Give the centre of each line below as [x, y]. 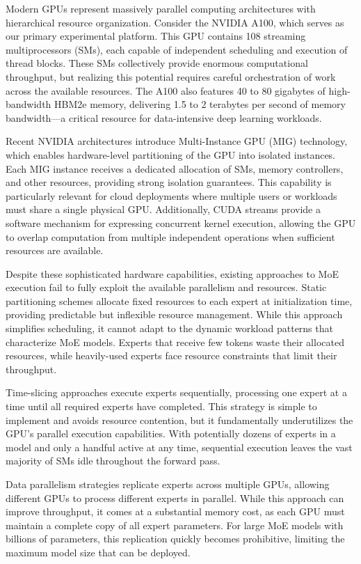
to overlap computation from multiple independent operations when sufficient [170, 236]
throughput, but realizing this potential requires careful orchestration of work [171, 76]
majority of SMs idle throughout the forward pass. [113, 461]
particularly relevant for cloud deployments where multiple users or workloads [171, 195]
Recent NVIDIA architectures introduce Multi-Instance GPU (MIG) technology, [177, 141]
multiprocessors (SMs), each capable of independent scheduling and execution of [177, 49]
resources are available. [55, 250]
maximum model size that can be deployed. [98, 552]
